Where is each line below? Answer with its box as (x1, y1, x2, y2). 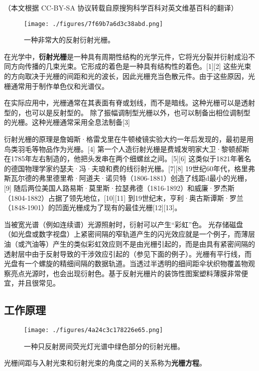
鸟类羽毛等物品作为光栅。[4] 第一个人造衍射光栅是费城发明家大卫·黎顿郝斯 (4, 143, 250, 154)
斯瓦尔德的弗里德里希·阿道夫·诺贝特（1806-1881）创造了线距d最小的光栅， (4, 173, 252, 183)
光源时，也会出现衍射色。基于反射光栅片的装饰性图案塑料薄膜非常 (24, 268, 241, 278)
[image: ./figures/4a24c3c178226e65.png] (24, 327, 163, 334)
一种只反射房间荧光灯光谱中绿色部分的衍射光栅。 (24, 341, 184, 351)
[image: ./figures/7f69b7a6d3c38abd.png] (24, 20, 163, 27)
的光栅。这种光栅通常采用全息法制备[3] (4, 117, 130, 127)
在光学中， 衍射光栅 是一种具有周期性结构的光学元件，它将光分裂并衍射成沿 (4, 51, 248, 61)
